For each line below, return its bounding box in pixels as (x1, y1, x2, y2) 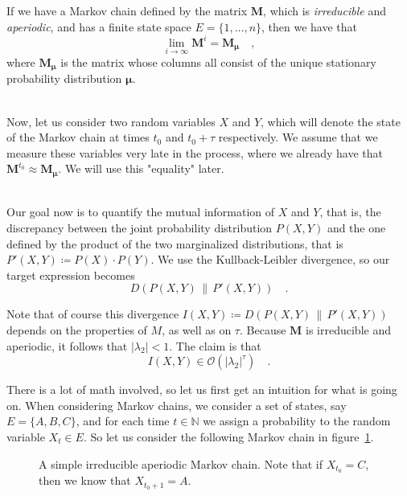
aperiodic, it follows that (6, 337, 128, 354)
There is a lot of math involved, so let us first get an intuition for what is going (6, 381, 397, 398)
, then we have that (261, 18, 358, 35)
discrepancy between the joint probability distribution (6, 219, 273, 236)
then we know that (39, 472, 131, 489)
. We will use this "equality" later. (58, 160, 224, 177)
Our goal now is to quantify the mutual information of (6, 203, 275, 220)
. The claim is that (169, 337, 261, 354)
